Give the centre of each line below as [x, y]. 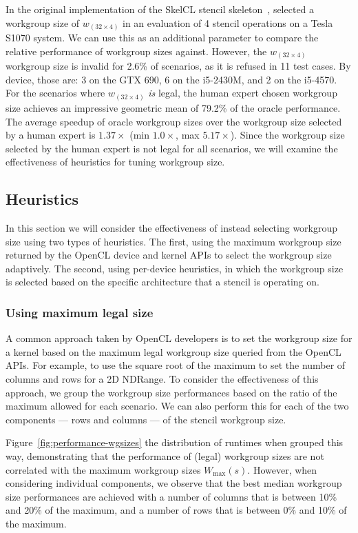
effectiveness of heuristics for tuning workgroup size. [115, 162]
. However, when [282, 469]
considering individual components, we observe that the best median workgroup [174, 483]
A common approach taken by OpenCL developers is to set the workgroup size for [179, 338]
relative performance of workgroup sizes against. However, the [136, 51]
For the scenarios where [55, 93]
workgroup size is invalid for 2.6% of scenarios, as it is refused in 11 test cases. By [178, 66]
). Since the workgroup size [287, 135]
